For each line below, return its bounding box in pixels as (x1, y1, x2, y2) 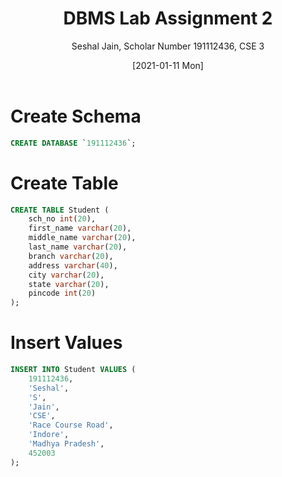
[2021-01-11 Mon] (132, 59, 204, 71)
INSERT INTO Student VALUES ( (10, 365, 137, 375)
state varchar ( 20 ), (28, 279, 110, 289)
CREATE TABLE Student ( (10, 205, 110, 215)
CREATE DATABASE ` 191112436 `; (10, 138, 137, 148)
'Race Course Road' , (28, 420, 114, 431)
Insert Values (10, 332, 123, 354)
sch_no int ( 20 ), (28, 214, 97, 224)
